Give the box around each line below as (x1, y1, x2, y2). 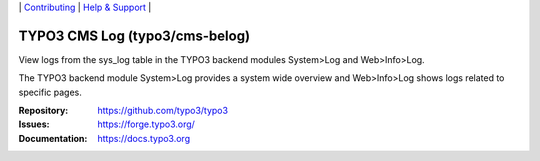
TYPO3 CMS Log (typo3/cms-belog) (18, 27, 250, 44)
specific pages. (18, 86, 82, 98)
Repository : (18, 105, 69, 117)
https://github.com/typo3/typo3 (97, 105, 229, 117)
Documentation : (18, 132, 88, 144)
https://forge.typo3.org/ (97, 118, 195, 130)
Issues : (18, 118, 50, 130)
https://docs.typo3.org (97, 132, 190, 144)
